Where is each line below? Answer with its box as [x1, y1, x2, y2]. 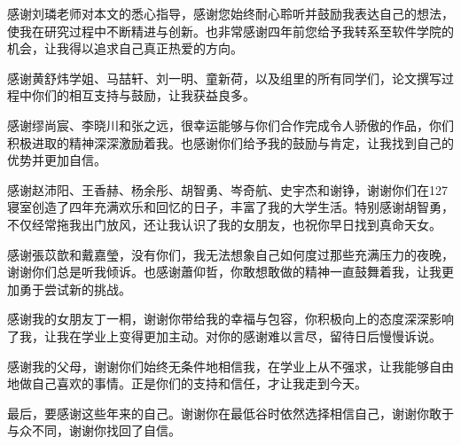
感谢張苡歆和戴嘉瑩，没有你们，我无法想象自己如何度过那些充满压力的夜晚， [7, 245, 454, 263]
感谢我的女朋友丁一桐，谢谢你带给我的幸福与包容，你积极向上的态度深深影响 [7, 309, 454, 328]
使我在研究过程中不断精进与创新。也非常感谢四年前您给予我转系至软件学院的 [7, 21, 454, 40]
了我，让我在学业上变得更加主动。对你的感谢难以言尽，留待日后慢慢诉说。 [7, 326, 441, 345]
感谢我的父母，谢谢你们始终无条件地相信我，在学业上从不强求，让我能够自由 [7, 356, 454, 375]
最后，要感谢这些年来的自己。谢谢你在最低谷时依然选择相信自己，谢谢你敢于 [7, 403, 454, 422]
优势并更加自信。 [7, 151, 106, 169]
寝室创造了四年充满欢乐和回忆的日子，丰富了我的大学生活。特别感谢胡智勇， [7, 198, 454, 216]
